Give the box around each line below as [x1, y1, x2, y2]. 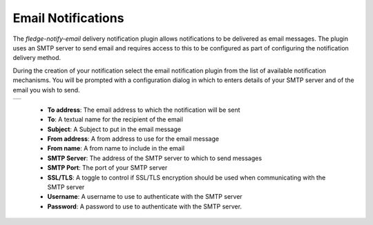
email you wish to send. [12, 86, 80, 94]
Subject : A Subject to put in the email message [47, 125, 182, 133]
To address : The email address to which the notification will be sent [47, 106, 241, 114]
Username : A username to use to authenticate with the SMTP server [47, 193, 243, 201]
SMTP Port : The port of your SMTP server [47, 164, 168, 172]
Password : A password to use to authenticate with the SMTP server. [47, 202, 242, 211]
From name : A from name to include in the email [47, 144, 185, 153]
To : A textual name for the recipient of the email [47, 115, 183, 124]
